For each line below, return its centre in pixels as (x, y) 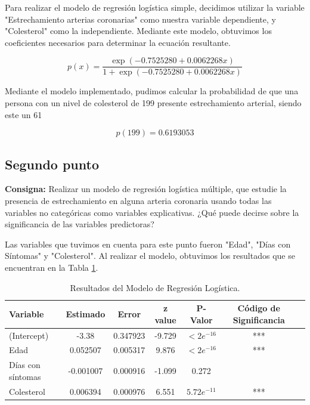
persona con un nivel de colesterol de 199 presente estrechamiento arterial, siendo (153, 103)
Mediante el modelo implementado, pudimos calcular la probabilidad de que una (152, 91)
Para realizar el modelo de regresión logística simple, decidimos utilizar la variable (155, 7)
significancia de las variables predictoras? (80, 224)
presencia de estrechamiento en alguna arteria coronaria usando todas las (138, 201)
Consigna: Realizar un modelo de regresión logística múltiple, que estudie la (146, 189)
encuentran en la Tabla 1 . (52, 267)
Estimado (86, 313)
